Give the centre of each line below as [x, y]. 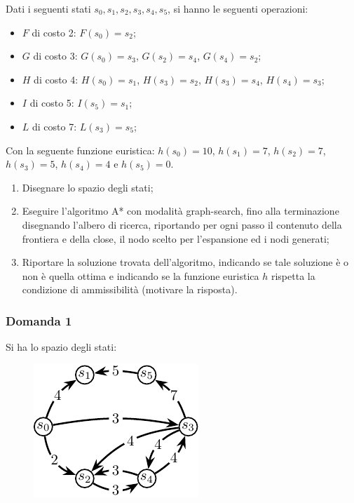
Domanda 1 [39, 320]
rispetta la [293, 275]
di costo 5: [52, 103]
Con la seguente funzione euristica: [80, 150]
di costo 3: [55, 56]
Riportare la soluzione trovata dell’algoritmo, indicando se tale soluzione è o [185, 262]
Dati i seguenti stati [48, 8]
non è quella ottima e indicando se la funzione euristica [141, 275]
